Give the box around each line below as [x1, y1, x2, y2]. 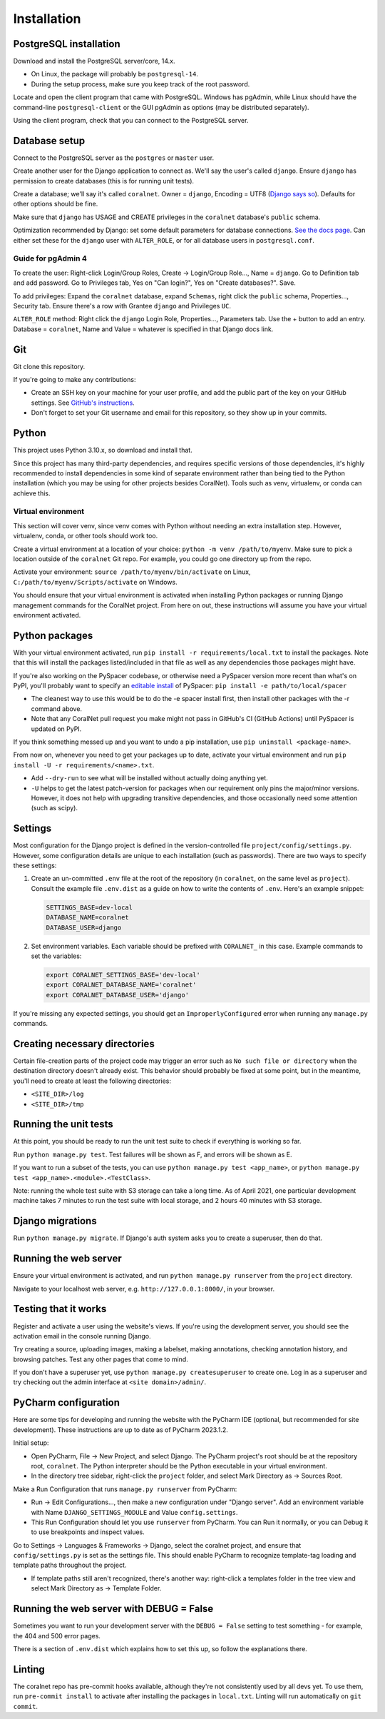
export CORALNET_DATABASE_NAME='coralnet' [46, 981, 197, 989]
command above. [31, 704, 82, 713]
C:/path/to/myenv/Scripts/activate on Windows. [13, 578, 178, 586]
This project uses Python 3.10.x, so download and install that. [13, 446, 192, 455]
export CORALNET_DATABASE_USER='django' [46, 991, 189, 999]
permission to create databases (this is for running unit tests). [13, 176, 195, 185]
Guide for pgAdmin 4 [13, 253, 87, 263]
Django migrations [13, 1215, 97, 1227]
